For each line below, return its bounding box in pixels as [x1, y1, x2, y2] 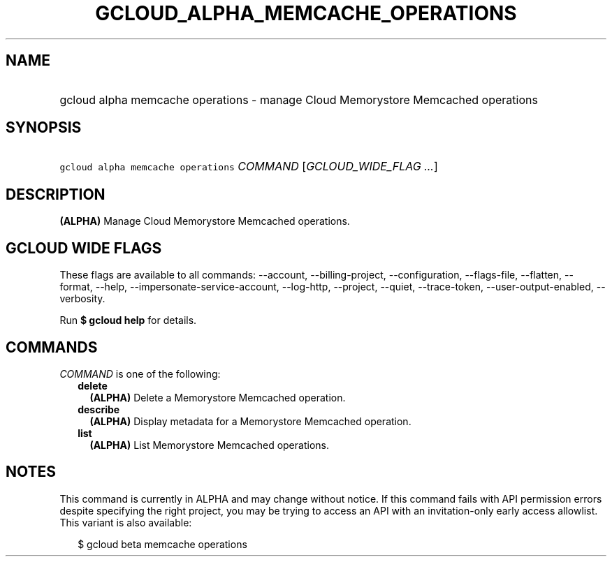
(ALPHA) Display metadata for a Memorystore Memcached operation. [89, 415, 411, 427]
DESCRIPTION [6, 185, 105, 203]
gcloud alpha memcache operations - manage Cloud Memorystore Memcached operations [59, 92, 538, 107]
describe [78, 403, 120, 415]
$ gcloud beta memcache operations [78, 538, 247, 550]
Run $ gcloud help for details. [59, 314, 197, 327]
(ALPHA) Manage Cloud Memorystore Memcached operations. [59, 215, 350, 228]
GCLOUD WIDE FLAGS [6, 239, 162, 257]
